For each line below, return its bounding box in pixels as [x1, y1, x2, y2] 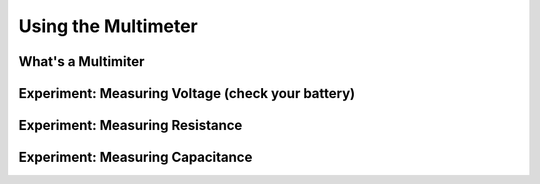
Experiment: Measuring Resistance [18, 117, 243, 134]
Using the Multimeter [18, 15, 199, 37]
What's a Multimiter [18, 53, 145, 70]
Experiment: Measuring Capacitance [18, 149, 253, 166]
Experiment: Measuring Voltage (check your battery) [18, 85, 355, 102]
